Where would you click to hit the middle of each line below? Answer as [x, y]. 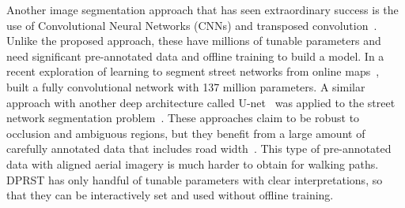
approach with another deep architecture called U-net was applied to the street [201, 102]
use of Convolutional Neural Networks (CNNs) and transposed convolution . [192, 25]
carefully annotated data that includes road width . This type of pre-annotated [199, 149]
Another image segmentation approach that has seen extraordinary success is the [202, 9]
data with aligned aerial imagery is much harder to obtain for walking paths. [193, 163]
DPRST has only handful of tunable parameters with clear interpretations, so [195, 179]
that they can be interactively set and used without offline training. [170, 195]
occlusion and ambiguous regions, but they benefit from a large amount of [186, 133]
